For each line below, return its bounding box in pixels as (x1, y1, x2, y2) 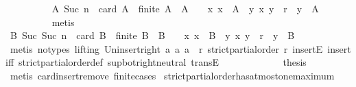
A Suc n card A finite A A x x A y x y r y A (51, 1, 319, 15)
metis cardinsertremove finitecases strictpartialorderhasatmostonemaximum (10, 68, 335, 82)
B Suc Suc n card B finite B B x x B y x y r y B (10, 28, 295, 42)
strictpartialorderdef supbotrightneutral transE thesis (19, 55, 307, 69)
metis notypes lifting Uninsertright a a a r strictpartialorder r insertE (10, 41, 323, 55)
